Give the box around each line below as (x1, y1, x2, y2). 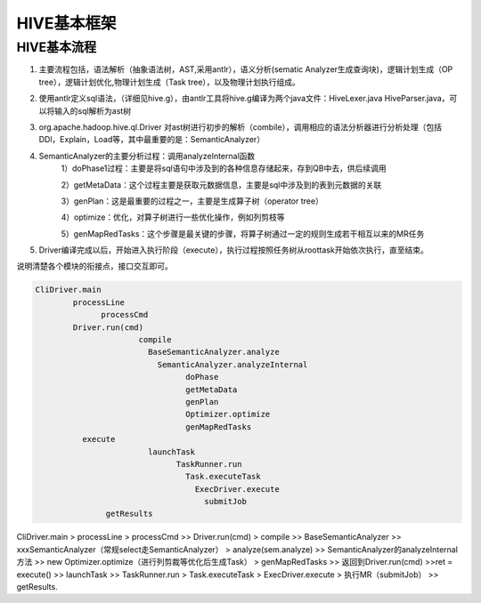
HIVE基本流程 (16, 39, 97, 55)
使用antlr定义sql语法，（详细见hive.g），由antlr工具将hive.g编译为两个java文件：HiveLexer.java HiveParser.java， (38, 93, 450, 104)
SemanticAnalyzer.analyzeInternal (157, 359, 308, 369)
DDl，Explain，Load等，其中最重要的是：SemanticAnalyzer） (38, 134, 265, 145)
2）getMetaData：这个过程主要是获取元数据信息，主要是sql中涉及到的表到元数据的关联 (61, 179, 382, 190)
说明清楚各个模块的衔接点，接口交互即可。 (16, 261, 173, 271)
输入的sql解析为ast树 (53, 105, 132, 116)
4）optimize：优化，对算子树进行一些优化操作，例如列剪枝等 (61, 212, 285, 222)
